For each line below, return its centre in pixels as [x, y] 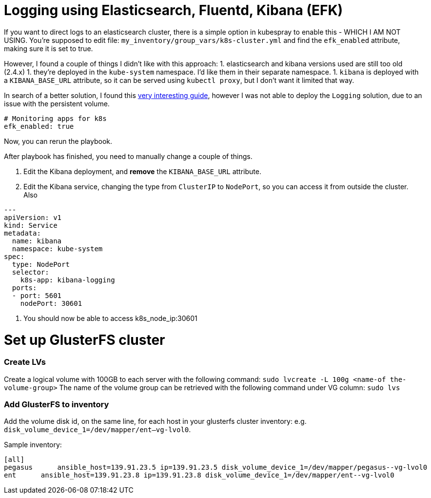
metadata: [22, 233]
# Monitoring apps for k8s [55, 118]
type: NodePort [41, 264]
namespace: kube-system [57, 249]
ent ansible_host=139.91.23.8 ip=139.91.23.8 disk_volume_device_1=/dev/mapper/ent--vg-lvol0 [199, 475]
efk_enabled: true [39, 126]
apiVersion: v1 [33, 217]
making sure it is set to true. [49, 48]
